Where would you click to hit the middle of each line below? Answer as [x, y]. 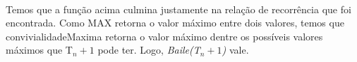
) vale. [235, 50]
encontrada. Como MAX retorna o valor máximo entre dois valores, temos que [175, 23]
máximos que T [39, 50]
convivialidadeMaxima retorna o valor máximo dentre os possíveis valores [164, 36]
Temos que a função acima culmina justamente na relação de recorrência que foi [178, 9]
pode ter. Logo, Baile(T [149, 50]
